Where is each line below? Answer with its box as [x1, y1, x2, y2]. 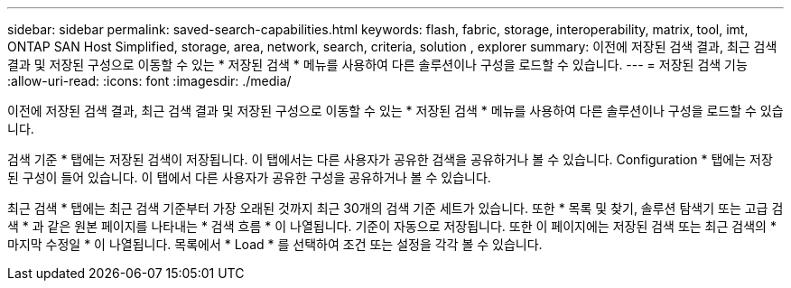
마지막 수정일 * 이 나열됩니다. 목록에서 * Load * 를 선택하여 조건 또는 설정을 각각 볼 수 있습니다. [7, 237, 543, 252]
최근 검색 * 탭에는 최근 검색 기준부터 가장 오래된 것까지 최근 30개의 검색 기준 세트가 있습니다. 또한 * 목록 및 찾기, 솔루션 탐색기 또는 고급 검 [7, 200, 784, 216]
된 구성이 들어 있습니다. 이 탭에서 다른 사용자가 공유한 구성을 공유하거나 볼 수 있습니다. [7, 170, 491, 185]
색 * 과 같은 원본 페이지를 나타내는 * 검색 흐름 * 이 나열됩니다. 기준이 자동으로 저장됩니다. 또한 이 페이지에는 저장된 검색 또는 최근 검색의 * [7, 218, 777, 234]
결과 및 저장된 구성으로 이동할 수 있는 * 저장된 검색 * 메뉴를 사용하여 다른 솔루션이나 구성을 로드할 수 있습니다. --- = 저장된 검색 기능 [7, 57, 748, 72]
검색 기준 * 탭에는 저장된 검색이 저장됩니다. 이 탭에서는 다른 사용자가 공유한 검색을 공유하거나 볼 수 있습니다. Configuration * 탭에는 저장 [7, 152, 773, 167]
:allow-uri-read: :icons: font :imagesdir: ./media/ [7, 73, 292, 88]
